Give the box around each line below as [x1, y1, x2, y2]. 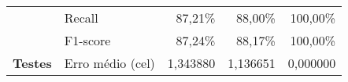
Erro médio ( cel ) [64, 54, 155, 72]
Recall [64, 9, 98, 27]
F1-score [64, 31, 111, 49]
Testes [13, 54, 52, 72]
